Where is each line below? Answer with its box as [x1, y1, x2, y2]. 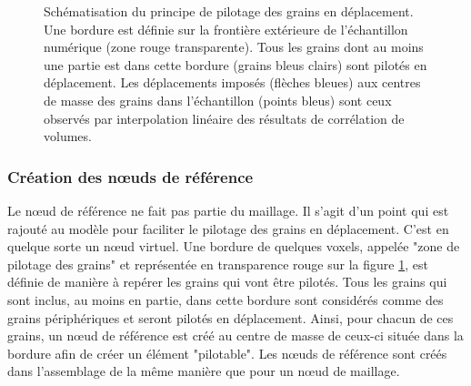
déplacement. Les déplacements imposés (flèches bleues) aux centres [44, 73, 421, 92]
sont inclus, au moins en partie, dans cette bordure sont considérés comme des [7, 289, 444, 309]
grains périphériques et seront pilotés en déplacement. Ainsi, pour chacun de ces [7, 308, 454, 327]
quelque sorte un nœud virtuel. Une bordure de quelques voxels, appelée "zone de [7, 237, 460, 256]
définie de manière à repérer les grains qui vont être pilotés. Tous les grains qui [7, 272, 447, 291]
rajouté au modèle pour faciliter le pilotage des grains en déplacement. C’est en [7, 218, 449, 238]
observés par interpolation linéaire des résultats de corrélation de [44, 108, 405, 127]
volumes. [44, 127, 92, 146]
